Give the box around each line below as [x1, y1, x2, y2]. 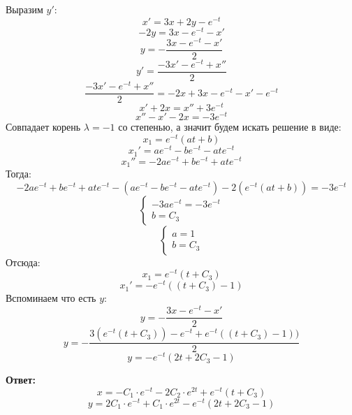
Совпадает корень [6, 119, 81, 134]
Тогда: [6, 166, 31, 181]
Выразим [6, 2, 43, 16]
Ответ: [6, 372, 36, 387]
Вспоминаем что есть [6, 291, 96, 305]
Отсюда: [6, 254, 41, 269]
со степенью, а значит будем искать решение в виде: [118, 119, 342, 134]
